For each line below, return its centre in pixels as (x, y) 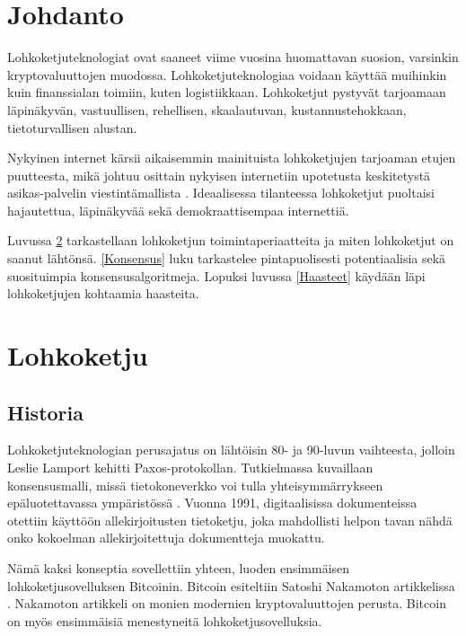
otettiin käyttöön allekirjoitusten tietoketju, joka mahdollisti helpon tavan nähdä (230, 520)
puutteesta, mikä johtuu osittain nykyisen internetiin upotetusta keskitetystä (219, 175)
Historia (45, 412)
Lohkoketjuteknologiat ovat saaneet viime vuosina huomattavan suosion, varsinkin (233, 57)
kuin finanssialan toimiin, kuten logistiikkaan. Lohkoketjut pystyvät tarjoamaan (227, 92)
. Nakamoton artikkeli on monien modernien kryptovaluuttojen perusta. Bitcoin (227, 603)
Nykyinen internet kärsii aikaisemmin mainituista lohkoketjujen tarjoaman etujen (232, 158)
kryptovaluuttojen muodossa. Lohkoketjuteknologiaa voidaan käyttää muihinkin (227, 74)
